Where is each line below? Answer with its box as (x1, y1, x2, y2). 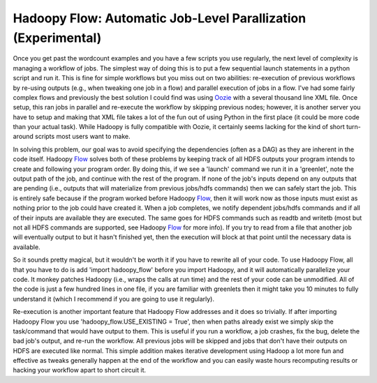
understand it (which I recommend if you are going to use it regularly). (13, 294, 214, 303)
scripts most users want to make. (35, 133, 131, 141)
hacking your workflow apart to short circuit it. (13, 366, 147, 375)
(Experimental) (13, 30, 102, 45)
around (13, 133, 34, 141)
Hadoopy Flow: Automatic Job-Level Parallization (13, 10, 306, 26)
